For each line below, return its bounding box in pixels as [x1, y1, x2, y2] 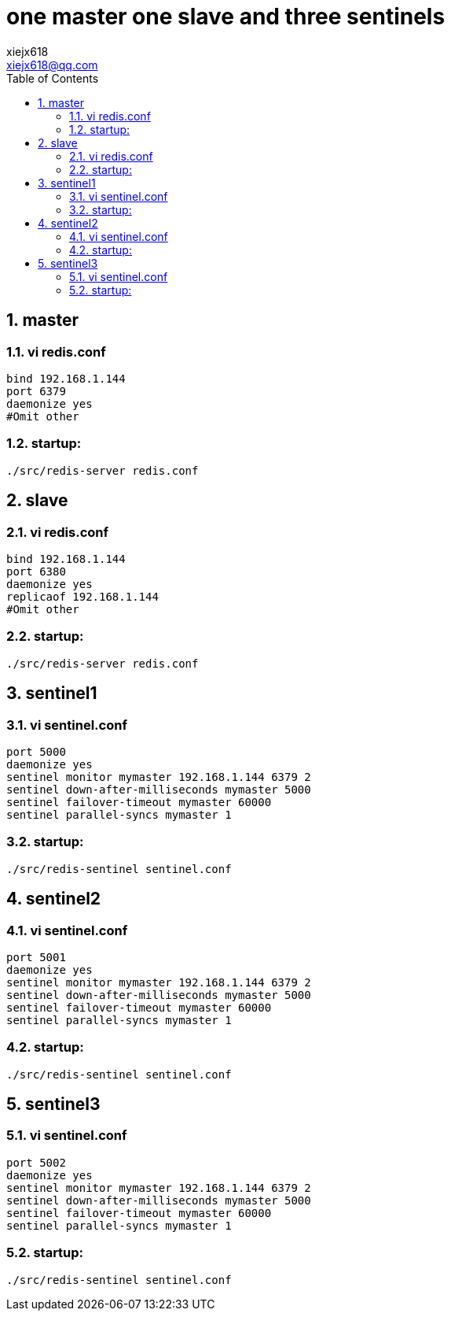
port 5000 [6, 745, 66, 758]
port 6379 [6, 384, 66, 398]
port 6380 [6, 564, 66, 578]
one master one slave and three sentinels [6, 3, 445, 30]
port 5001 [6, 950, 66, 964]
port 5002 [6, 1156, 66, 1169]
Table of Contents [6, 71, 99, 85]
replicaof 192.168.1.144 [6, 590, 159, 603]
